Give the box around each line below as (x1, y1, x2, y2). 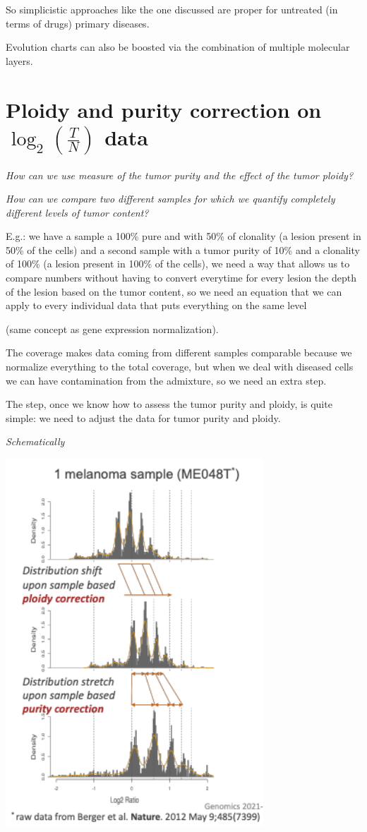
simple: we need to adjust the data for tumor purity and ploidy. (6, 410, 281, 425)
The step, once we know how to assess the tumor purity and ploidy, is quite (6, 397, 332, 411)
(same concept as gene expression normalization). (6, 321, 219, 336)
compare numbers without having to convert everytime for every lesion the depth (6, 270, 356, 285)
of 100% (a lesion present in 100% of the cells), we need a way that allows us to (6, 256, 350, 271)
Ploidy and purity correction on (6, 95, 322, 123)
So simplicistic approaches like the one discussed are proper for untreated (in (6, 2, 338, 16)
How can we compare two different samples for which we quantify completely (6, 191, 335, 206)
